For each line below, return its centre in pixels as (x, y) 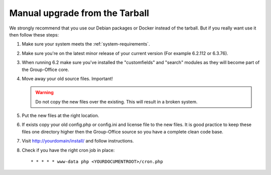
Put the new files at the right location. (60, 115)
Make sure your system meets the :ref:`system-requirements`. (86, 44)
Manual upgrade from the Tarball (79, 13)
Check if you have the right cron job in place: (68, 150)
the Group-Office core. (45, 69)
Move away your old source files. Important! (67, 78)
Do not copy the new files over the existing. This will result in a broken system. (116, 101)
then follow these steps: (34, 34)
